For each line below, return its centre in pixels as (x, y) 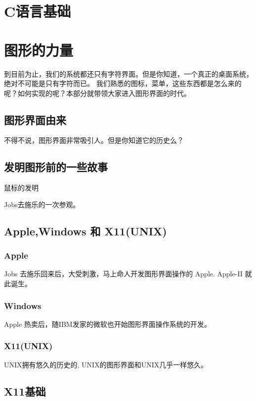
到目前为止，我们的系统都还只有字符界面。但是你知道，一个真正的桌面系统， (128, 73)
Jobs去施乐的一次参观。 (42, 204)
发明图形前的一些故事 (56, 167)
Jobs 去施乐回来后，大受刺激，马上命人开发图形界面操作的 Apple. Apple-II (123, 274)
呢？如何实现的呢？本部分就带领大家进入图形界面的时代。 (97, 93)
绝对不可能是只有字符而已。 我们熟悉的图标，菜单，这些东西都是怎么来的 (123, 83)
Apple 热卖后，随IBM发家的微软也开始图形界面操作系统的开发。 (107, 324)
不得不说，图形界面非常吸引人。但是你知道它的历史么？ (94, 140)
